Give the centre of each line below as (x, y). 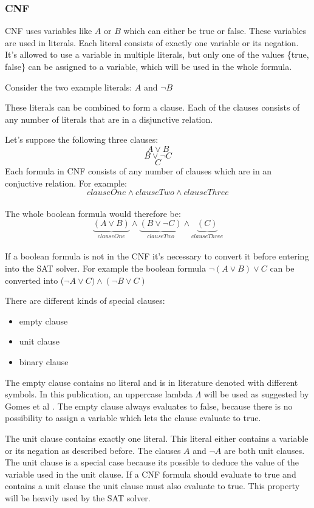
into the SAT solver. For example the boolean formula (105, 268)
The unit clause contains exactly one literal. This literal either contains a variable (157, 438)
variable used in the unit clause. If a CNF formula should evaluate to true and (151, 474)
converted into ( (35, 280)
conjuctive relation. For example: (66, 183)
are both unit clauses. (265, 450)
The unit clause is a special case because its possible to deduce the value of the (152, 462)
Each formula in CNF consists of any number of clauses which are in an (138, 170)
